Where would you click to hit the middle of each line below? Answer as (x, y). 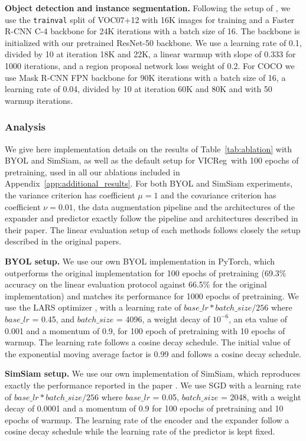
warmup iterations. (39, 100)
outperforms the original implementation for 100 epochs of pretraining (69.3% (146, 272)
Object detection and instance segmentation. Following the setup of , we (148, 8)
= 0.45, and (53, 318)
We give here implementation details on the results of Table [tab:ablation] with (149, 148)
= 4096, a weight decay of (163, 318)
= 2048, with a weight (261, 396)
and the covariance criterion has (219, 195)
